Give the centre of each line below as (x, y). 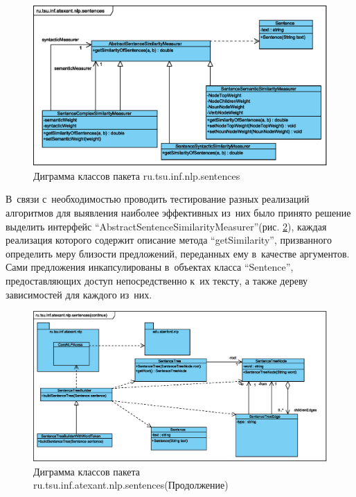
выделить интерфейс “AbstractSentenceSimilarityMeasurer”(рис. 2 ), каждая (166, 226)
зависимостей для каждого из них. (79, 294)
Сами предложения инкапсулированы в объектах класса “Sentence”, (150, 267)
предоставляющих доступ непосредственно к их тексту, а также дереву (157, 281)
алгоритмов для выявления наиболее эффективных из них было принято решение (178, 213)
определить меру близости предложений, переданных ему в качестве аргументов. (178, 253)
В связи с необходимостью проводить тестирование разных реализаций (158, 199)
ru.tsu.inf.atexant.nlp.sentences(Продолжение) (131, 485)
